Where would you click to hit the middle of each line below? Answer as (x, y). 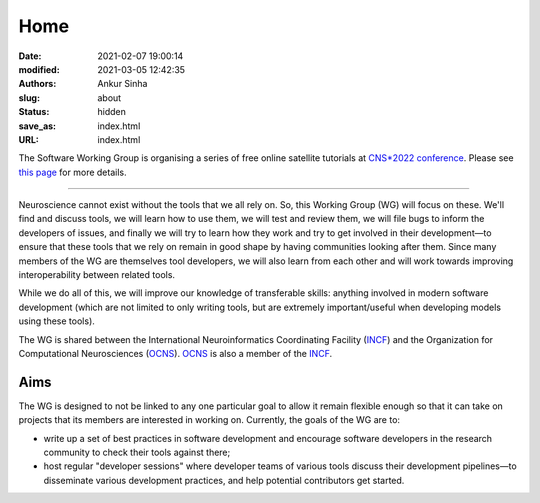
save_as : (37, 126)
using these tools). (56, 321)
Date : (30, 56)
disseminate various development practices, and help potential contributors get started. (224, 480)
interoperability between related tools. (96, 275)
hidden (112, 112)
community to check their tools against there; (137, 452)
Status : (34, 112)
